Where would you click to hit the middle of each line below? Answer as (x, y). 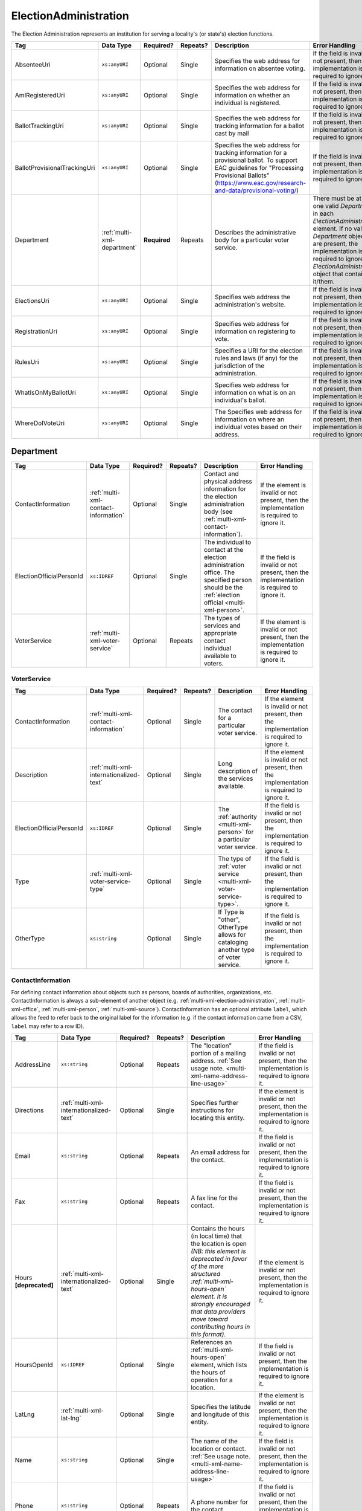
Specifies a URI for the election (259, 351)
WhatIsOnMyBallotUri (46, 392)
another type (236, 950)
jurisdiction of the (240, 366)
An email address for (220, 1152)
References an (211, 1342)
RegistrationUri (36, 331)
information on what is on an (255, 392)
